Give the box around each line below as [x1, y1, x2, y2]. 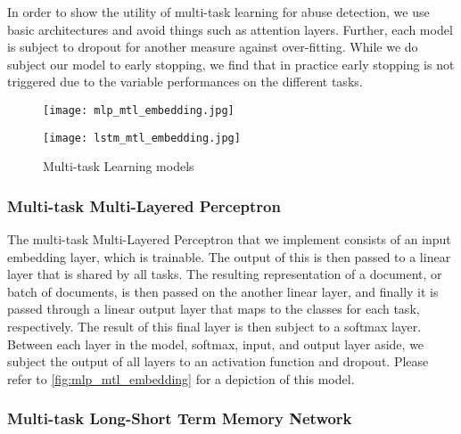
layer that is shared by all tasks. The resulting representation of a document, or [7, 265, 442, 283]
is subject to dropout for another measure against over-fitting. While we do [7, 37, 418, 56]
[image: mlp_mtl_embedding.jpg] [43, 103, 235, 117]
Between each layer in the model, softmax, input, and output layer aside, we [7, 334, 424, 353]
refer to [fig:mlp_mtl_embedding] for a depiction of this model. [7, 369, 355, 388]
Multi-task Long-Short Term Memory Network [7, 407, 352, 430]
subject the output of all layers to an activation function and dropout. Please [7, 352, 429, 371]
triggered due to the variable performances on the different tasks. [7, 72, 363, 91]
